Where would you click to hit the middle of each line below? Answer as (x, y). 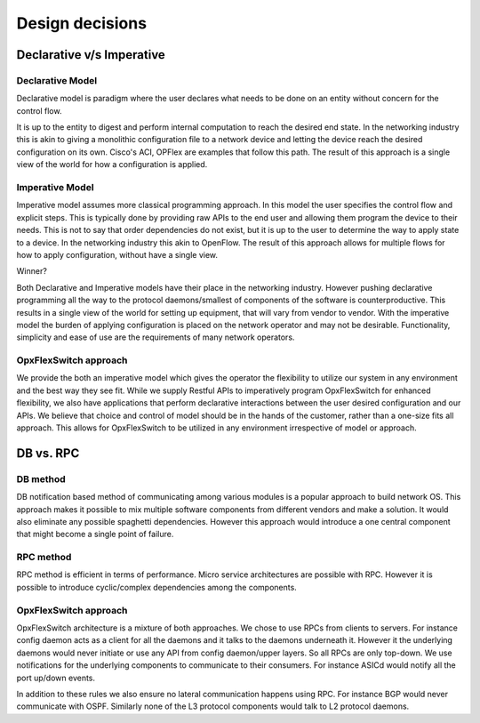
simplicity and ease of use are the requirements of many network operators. (156, 337)
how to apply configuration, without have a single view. (117, 254)
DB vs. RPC (48, 453)
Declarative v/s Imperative (91, 55)
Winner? (32, 271)
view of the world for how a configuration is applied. (112, 165)
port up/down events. (56, 678)
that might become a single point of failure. (95, 534)
